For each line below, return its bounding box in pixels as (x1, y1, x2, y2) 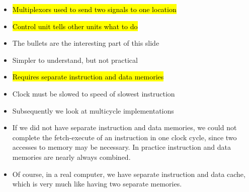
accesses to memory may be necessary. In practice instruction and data (12, 142, 231, 152)
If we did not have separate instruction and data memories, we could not (12, 122, 237, 133)
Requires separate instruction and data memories (12, 71, 164, 82)
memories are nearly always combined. (12, 151, 131, 162)
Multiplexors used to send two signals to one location (12, 4, 177, 14)
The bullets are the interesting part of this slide (12, 38, 159, 48)
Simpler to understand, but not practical (12, 54, 138, 65)
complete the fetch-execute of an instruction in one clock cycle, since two (12, 132, 237, 142)
